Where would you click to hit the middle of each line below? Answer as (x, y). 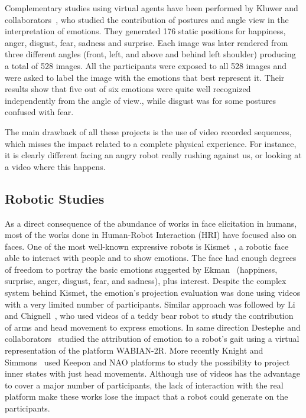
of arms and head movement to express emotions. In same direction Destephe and (153, 327)
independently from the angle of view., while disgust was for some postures (141, 100)
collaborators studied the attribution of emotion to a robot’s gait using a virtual (152, 339)
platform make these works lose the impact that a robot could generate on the (147, 396)
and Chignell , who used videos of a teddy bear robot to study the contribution (149, 316)
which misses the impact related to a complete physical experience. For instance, (151, 143)
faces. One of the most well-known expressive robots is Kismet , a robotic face (147, 246)
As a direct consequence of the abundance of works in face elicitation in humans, (151, 223)
